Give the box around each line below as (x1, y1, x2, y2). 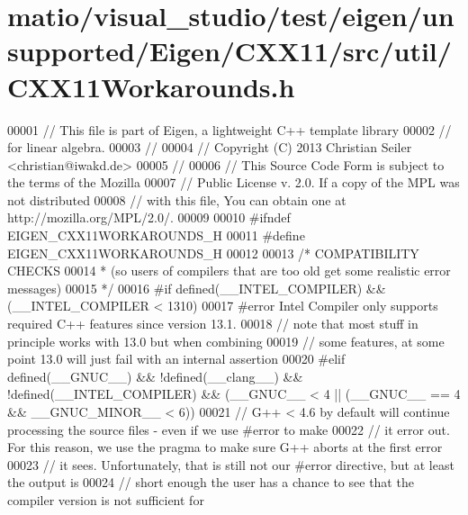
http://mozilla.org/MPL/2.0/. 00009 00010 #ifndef (7, 208, 291, 227)
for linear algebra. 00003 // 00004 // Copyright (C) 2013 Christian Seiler (7, 138, 412, 157)
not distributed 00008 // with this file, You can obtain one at (7, 190, 346, 209)
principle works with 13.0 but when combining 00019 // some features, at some (7, 331, 445, 350)
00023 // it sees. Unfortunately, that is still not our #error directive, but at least (7, 455, 454, 474)
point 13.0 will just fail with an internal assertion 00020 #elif (7, 349, 346, 368)
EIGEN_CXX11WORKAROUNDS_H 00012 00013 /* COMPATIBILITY (7, 243, 419, 262)
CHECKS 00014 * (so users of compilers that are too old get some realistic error (7, 261, 451, 280)
